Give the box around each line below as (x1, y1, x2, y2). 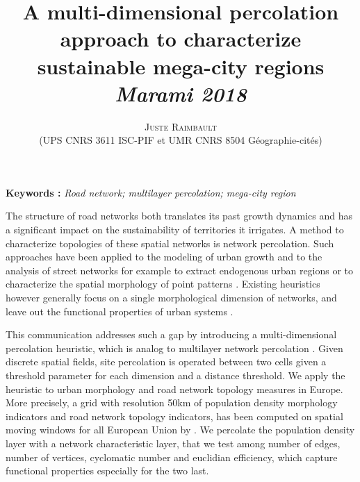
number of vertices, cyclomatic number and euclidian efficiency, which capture (6, 449, 338, 464)
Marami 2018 (115, 78, 247, 108)
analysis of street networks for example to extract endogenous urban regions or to (6, 263, 354, 277)
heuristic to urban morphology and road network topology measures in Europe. (6, 381, 343, 396)
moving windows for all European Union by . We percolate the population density (6, 422, 355, 437)
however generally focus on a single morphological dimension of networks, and (6, 290, 337, 305)
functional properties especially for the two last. (6, 463, 209, 478)
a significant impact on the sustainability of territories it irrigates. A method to (6, 222, 344, 237)
